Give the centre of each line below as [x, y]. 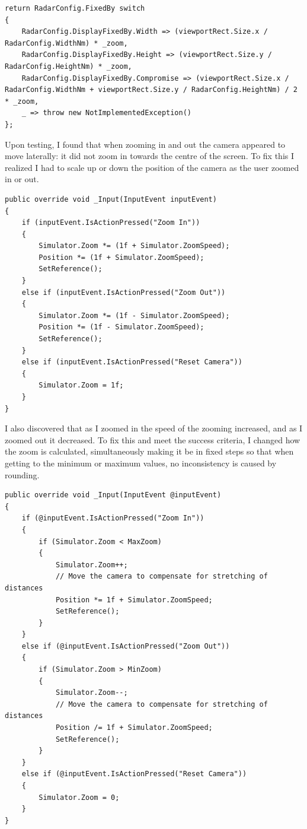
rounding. [22, 474]
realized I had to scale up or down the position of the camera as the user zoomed [152, 167]
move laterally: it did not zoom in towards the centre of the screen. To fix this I [150, 156]
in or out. [22, 179]
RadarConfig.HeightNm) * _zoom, [68, 66]
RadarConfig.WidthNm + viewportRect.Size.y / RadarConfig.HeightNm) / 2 [151, 90]
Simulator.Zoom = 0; [79, 797]
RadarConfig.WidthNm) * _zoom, [66, 43]
